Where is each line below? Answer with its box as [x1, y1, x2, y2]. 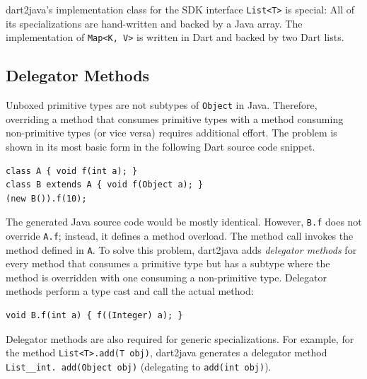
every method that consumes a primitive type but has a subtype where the [6, 256, 330, 271]
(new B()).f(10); [6, 193, 87, 204]
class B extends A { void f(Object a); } [6, 180, 204, 190]
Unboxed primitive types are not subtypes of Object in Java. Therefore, [6, 98, 318, 112]
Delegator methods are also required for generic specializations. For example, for [6, 331, 354, 346]
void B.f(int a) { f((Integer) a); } [6, 310, 183, 321]
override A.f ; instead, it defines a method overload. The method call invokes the [6, 228, 354, 243]
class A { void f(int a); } [6, 165, 138, 176]
